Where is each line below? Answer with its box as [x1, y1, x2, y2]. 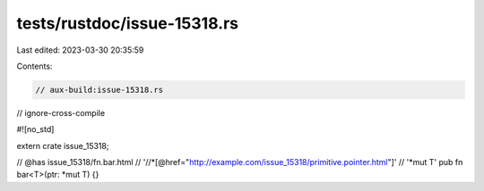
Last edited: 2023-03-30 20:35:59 [16, 45, 144, 55]
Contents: [16, 61, 53, 71]
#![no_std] [16, 124, 55, 135]
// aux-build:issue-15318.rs [35, 85, 164, 95]
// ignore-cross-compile [16, 107, 106, 118]
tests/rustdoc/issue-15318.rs [16, 13, 239, 33]
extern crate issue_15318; [16, 140, 109, 151]
